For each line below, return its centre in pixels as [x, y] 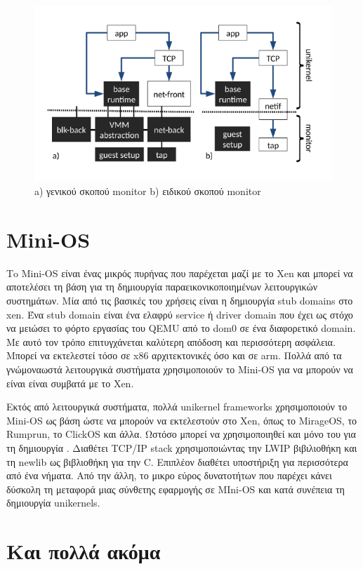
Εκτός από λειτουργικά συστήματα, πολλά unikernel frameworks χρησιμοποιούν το [177, 407]
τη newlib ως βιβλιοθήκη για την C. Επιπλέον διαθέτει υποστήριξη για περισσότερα [177, 461]
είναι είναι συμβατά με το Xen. [70, 383]
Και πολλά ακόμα [84, 551]
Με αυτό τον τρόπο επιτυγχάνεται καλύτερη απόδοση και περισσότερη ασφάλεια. [171, 341]
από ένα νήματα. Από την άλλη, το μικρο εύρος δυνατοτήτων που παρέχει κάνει [169, 475]
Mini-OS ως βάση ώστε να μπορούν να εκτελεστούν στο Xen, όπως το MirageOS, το [182, 420]
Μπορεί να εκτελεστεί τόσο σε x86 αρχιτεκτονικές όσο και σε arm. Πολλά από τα [174, 355]
